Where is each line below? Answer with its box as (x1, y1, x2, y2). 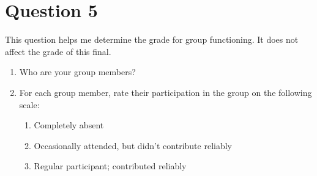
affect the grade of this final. (5, 45, 111, 57)
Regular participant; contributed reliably (34, 159, 187, 172)
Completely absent (34, 119, 104, 131)
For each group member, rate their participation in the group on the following (19, 86, 312, 98)
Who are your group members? (19, 65, 136, 78)
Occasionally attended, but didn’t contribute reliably (34, 139, 232, 152)
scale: (19, 98, 40, 111)
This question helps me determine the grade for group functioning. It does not (5, 33, 299, 46)
